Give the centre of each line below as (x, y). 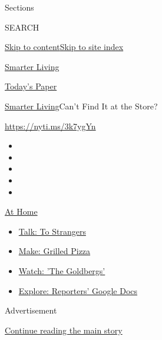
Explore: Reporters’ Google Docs (78, 290)
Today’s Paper (31, 86)
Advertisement (31, 310)
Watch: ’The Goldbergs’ (62, 270)
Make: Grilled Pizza (54, 251)
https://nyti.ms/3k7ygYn (50, 126)
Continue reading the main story (64, 330)
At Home (21, 211)
